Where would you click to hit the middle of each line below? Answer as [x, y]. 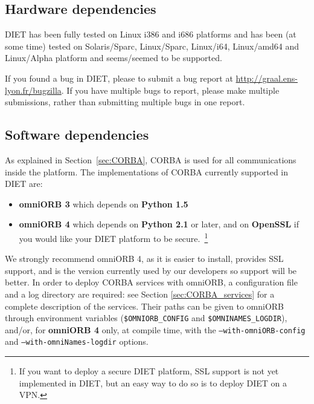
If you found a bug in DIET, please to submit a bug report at [119, 78]
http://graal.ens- [267, 78]
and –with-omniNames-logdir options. [77, 341]
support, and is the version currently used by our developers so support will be [151, 270]
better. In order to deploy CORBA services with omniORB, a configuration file [151, 282]
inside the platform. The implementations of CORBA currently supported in [147, 171]
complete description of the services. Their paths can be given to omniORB [144, 306]
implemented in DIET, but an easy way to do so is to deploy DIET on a [153, 383]
